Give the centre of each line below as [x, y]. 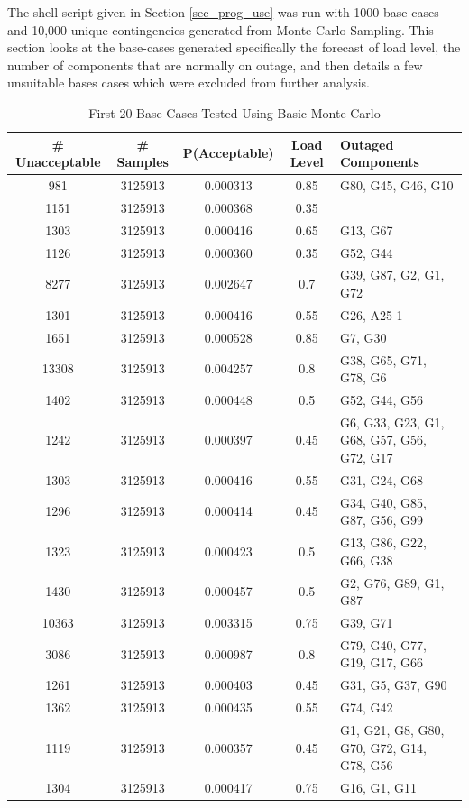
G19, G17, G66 [381, 662]
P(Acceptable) [228, 153]
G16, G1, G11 [378, 787]
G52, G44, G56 [381, 399]
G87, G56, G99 [381, 520]
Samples [143, 162]
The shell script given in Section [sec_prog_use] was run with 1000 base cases [223, 12]
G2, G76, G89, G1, [392, 582]
